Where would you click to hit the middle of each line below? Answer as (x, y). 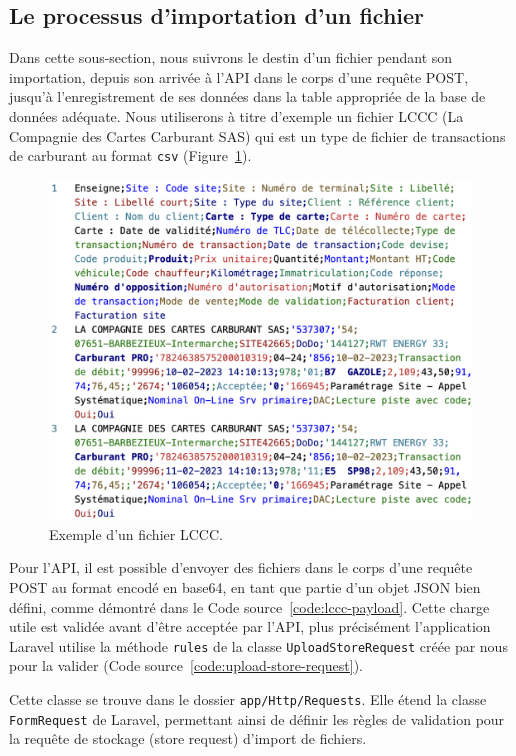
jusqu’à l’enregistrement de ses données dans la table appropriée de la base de (247, 96)
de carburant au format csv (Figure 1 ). (130, 155)
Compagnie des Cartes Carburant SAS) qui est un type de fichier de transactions (257, 135)
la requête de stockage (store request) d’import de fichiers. (188, 738)
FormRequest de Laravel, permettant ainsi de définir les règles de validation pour (257, 718)
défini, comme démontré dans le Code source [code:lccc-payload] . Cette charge (249, 606)
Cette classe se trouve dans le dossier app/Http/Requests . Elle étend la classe (248, 699)
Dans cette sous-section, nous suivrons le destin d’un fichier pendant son (231, 57)
